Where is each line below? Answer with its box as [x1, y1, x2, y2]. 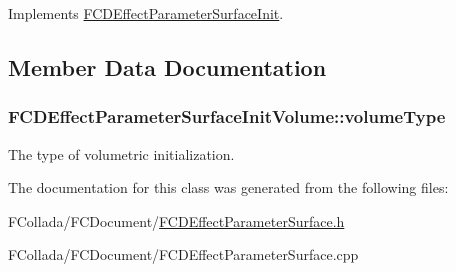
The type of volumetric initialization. [8, 143, 235, 164]
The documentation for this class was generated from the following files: [8, 177, 449, 198]
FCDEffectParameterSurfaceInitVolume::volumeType [8, 104, 446, 129]
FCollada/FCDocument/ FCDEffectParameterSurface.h [8, 210, 345, 231]
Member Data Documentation [8, 51, 327, 82]
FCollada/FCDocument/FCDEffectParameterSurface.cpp [8, 244, 359, 265]
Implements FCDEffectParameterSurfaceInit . [8, 3, 284, 23]
